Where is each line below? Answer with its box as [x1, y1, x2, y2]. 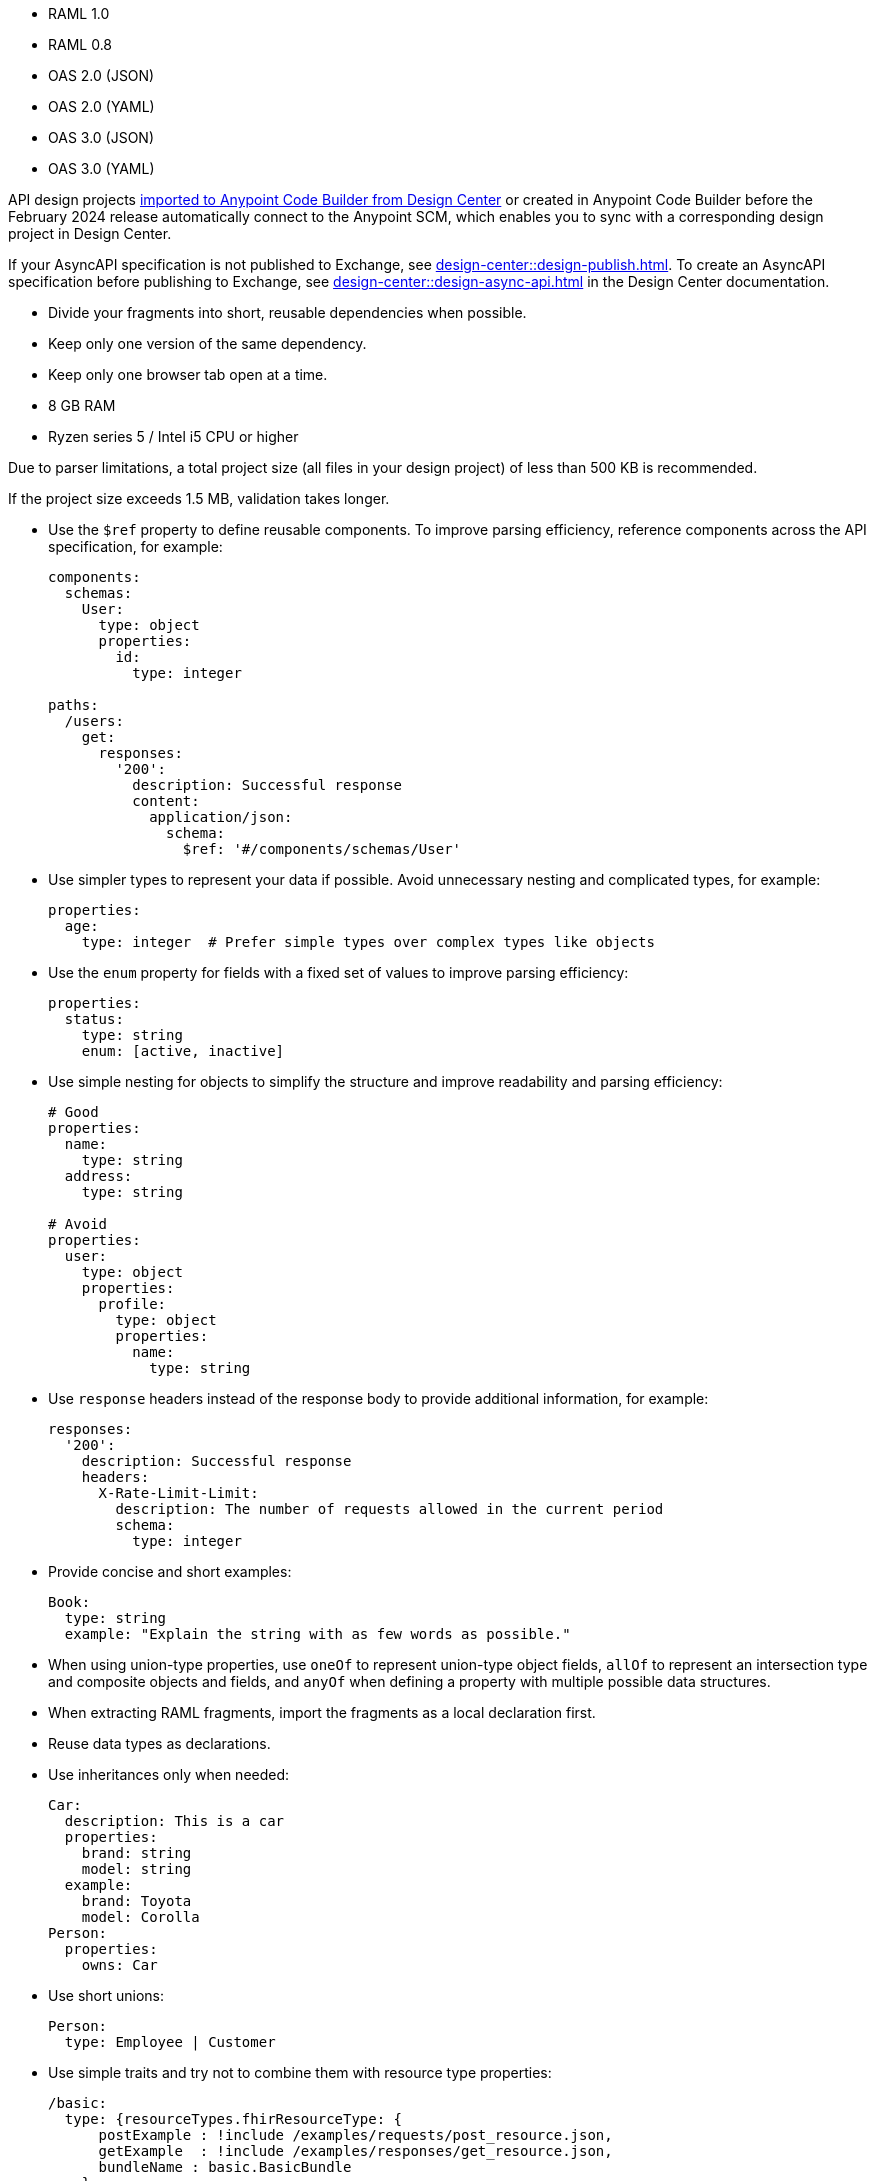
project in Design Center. [8, 225, 172, 242]
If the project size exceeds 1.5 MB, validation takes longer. [8, 490, 390, 507]
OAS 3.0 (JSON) [48, 129, 155, 146]
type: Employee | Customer [64, 2034, 276, 2050]
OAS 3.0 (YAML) [48, 160, 155, 177]
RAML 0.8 [48, 36, 113, 53]
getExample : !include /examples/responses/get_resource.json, [98, 2143, 613, 2159]
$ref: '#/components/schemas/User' [182, 841, 462, 857]
